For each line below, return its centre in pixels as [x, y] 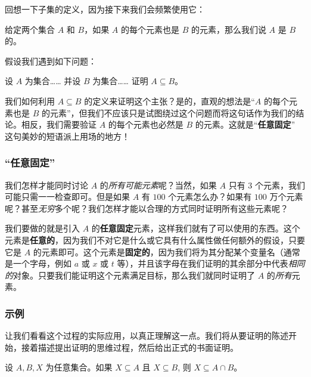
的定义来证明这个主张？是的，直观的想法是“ [170, 101]
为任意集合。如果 [79, 367]
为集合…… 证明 [120, 81]
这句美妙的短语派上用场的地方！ [67, 136]
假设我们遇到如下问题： [51, 61]
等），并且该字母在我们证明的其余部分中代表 [203, 263]
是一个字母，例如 [38, 263]
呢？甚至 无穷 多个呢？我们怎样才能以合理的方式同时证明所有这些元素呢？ [147, 208]
